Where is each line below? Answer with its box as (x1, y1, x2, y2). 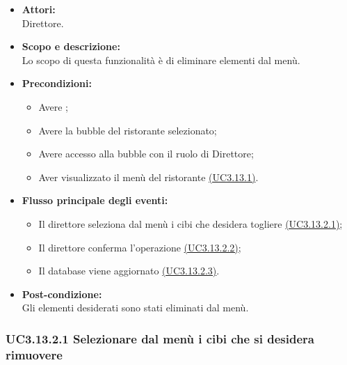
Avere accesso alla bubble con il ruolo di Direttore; (38, 146, 254, 161)
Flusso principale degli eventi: (22, 193, 168, 208)
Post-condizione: (22, 286, 102, 301)
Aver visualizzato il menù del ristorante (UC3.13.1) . (38, 169, 259, 184)
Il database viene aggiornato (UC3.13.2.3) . (38, 263, 220, 278)
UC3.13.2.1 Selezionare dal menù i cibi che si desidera (6, 329, 314, 347)
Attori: (22, 2, 56, 16)
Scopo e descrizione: (22, 39, 120, 54)
